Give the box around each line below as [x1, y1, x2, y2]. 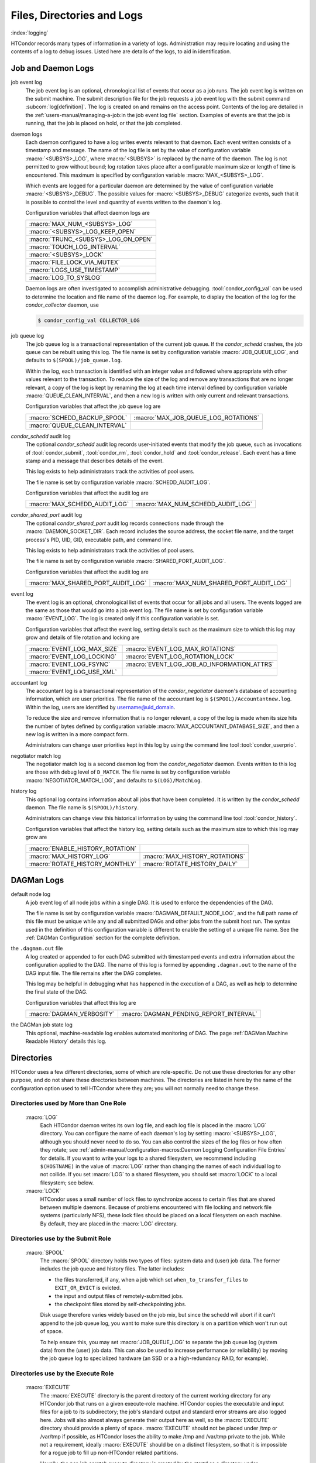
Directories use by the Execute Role [11, 1369, 114, 1378]
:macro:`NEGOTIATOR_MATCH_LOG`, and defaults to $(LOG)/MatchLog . [25, 777, 202, 784]
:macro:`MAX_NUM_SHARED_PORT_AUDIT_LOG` [153, 579, 288, 588]
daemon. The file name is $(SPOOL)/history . [25, 804, 139, 811]
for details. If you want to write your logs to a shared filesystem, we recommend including [40, 1155, 256, 1162]
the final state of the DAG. [25, 988, 88, 995]
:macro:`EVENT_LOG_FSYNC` [29, 660, 111, 668]
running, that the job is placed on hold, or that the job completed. [25, 120, 183, 127]
